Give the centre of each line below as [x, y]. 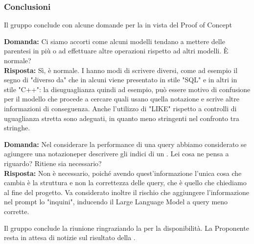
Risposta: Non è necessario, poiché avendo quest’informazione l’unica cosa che [123, 173]
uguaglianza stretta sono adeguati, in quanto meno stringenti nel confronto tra [122, 118]
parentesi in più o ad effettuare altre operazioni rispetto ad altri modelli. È [116, 51]
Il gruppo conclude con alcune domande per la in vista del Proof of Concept [118, 25]
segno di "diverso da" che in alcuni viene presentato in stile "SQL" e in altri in [121, 80]
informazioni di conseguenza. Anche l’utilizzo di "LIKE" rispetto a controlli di [120, 108]
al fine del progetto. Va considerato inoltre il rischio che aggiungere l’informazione [127, 192]
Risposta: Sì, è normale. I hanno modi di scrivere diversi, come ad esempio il [121, 70]
